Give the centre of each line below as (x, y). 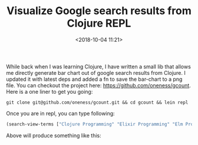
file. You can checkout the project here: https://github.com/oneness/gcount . (99, 85)
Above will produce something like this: (54, 135)
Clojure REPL (99, 23)
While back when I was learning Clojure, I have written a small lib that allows (99, 67)
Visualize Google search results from (99, 11)
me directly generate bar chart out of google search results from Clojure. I (96, 72)
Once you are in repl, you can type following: (60, 113)
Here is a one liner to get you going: (49, 91)
